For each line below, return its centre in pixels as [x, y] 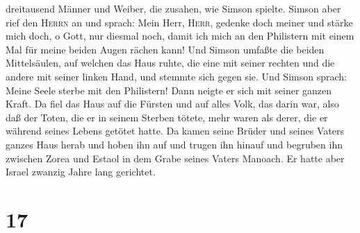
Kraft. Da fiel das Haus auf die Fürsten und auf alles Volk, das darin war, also [172, 104]
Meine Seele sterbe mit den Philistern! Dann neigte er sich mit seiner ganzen [169, 90]
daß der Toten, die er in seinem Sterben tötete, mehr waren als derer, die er [167, 117]
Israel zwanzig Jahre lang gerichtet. [81, 172]
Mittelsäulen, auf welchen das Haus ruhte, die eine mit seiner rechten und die [170, 63]
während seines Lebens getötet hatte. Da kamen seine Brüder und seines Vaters [175, 131]
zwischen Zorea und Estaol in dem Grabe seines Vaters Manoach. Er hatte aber [175, 158]
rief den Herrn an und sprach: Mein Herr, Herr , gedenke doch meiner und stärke [179, 22]
